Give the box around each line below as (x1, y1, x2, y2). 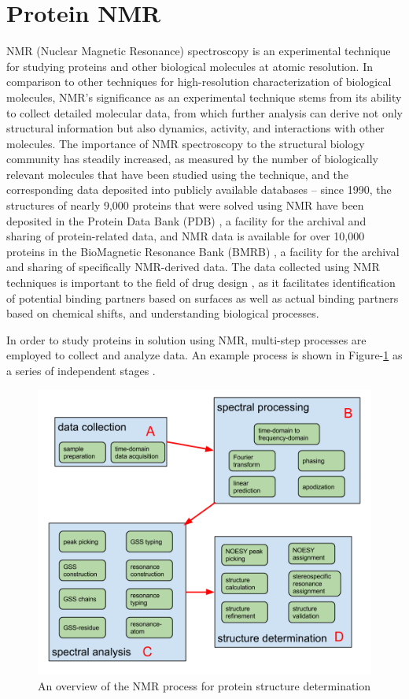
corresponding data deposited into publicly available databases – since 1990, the (6, 181, 392, 198)
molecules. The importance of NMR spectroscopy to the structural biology (6, 135, 365, 151)
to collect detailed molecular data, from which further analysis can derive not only (6, 104, 403, 121)
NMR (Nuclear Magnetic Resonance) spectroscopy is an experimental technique (6, 43, 391, 59)
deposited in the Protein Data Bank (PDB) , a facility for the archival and (6, 212, 367, 229)
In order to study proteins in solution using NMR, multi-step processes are (6, 331, 367, 348)
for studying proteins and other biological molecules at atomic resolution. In (6, 58, 373, 74)
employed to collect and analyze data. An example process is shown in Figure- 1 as (6, 347, 403, 363)
